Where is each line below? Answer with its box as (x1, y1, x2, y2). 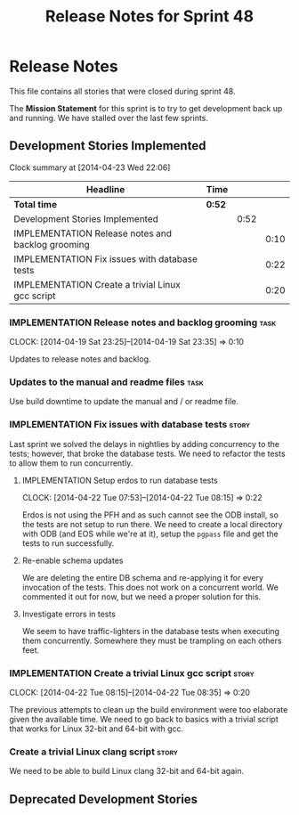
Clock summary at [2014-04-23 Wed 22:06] (9, 162, 171, 173)
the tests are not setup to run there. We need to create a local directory (21, 518, 283, 529)
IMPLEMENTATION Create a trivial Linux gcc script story (9, 666, 255, 679)
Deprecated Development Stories (9, 791, 198, 807)
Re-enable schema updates (21, 555, 124, 566)
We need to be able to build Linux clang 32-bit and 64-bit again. (9, 766, 245, 777)
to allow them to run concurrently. (9, 457, 133, 469)
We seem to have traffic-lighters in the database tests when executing (21, 625, 280, 636)
